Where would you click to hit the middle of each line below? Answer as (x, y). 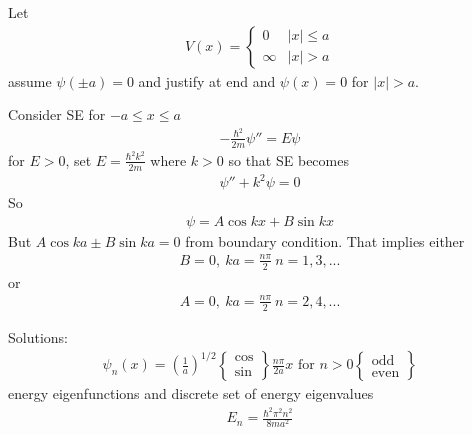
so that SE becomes (288, 159)
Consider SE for (57, 114)
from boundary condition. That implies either (325, 240)
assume (30, 80)
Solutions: (38, 336)
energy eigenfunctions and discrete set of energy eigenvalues (191, 393)
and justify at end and (207, 80)
